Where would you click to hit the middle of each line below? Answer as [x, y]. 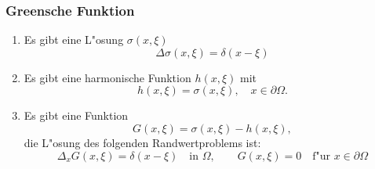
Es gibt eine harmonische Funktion [107, 77]
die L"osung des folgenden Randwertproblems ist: [142, 142]
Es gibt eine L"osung [74, 40]
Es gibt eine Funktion [76, 115]
